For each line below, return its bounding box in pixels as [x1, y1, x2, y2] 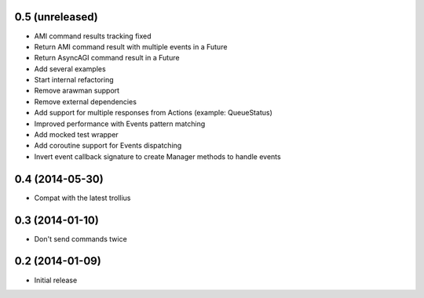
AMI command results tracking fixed [34, 31, 152, 41]
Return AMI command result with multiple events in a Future [34, 42, 228, 51]
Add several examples [34, 64, 106, 74]
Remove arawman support [34, 86, 120, 96]
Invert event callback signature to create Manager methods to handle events [34, 151, 282, 161]
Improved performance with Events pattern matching [34, 118, 206, 129]
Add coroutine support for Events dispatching [34, 141, 182, 151]
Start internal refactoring [34, 75, 114, 85]
